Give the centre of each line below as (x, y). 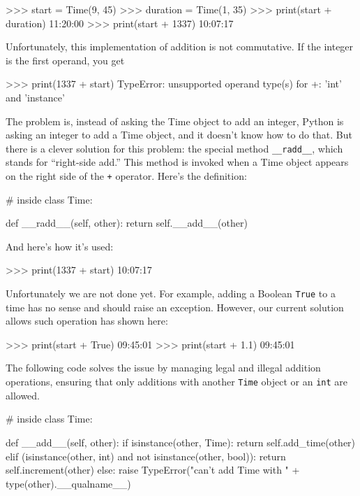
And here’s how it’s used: (60, 246)
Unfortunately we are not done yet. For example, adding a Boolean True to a (171, 293)
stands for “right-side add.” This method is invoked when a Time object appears (177, 162)
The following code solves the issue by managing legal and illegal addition (163, 368)
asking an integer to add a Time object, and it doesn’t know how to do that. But (179, 135)
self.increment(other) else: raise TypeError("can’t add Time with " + (153, 470)
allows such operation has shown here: (87, 321)
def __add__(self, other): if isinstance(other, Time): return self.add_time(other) (181, 442)
